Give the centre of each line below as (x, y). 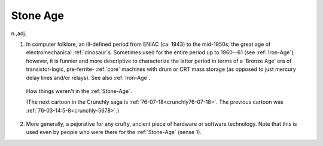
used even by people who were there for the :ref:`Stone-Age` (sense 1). (114, 132)
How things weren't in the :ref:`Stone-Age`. (79, 91)
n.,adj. (19, 33)
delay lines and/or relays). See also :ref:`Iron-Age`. (88, 77)
